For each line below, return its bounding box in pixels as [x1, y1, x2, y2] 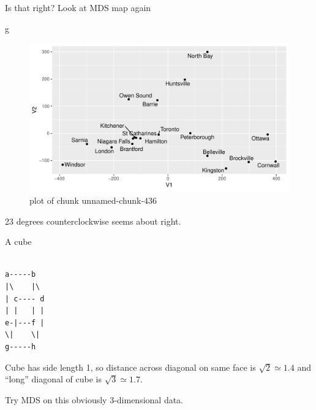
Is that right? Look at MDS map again [5, 1, 151, 14]
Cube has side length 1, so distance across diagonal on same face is [5, 360, 256, 373]
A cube [5, 235, 32, 248]
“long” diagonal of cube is [5, 373, 102, 385]
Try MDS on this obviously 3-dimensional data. [5, 393, 184, 406]
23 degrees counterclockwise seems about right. [5, 214, 181, 227]
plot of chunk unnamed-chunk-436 [29, 194, 157, 206]
